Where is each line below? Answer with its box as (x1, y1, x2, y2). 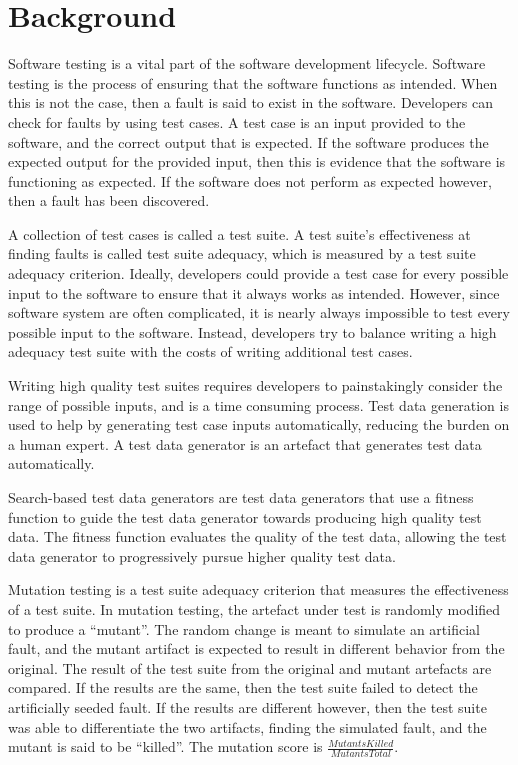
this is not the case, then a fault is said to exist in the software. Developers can (8, 92, 494, 113)
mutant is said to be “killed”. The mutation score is (8, 736, 323, 757)
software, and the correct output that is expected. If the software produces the (8, 131, 489, 152)
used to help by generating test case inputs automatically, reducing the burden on (8, 414, 510, 435)
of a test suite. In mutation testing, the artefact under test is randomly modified (8, 598, 501, 619)
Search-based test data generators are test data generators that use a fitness (8, 487, 474, 507)
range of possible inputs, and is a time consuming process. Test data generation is (8, 394, 509, 415)
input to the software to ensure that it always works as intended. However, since (8, 282, 500, 303)
